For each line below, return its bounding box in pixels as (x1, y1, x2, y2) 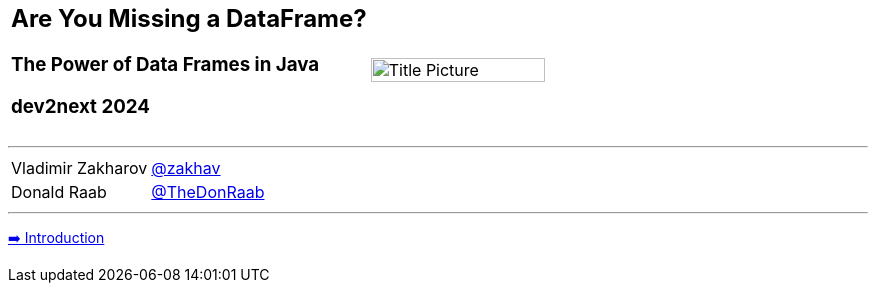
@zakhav (151, 158, 221, 179)
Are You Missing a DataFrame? (11, 4, 367, 33)
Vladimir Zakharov (11, 158, 148, 179)
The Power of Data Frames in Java (11, 52, 320, 76)
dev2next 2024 (11, 94, 150, 118)
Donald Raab (11, 182, 107, 203)
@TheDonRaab (151, 182, 265, 203)
